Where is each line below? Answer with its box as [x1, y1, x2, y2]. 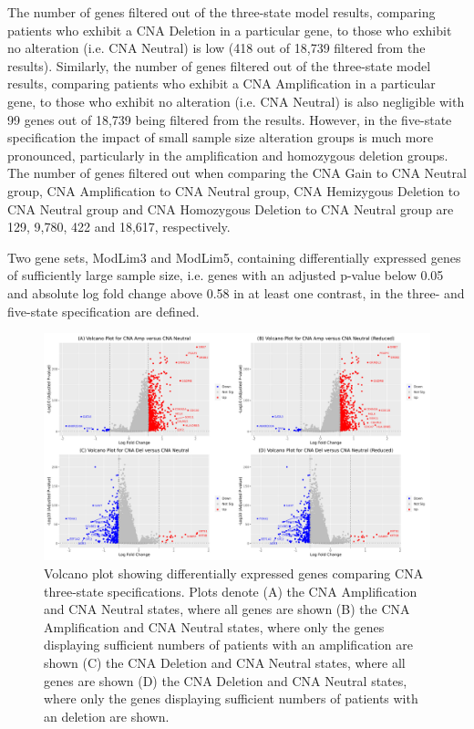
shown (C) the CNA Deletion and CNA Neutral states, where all [44, 652, 406, 672]
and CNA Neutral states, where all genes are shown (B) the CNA [44, 599, 410, 619]
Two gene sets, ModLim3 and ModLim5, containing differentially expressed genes [7, 247, 461, 266]
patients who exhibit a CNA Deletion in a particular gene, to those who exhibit [7, 20, 452, 39]
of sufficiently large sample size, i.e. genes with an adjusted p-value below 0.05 [7, 266, 444, 285]
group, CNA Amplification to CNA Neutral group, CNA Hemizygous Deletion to [7, 181, 460, 200]
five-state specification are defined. [7, 301, 200, 320]
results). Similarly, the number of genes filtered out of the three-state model [7, 56, 431, 75]
